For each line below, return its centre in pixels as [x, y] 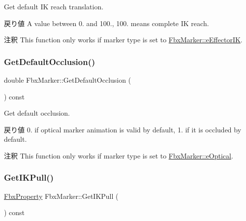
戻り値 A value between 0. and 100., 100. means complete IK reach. [107, 23]
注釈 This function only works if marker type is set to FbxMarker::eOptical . [119, 155]
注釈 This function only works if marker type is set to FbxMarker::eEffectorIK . [123, 40]
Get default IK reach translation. [54, 6]
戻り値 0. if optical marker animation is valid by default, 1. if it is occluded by [123, 129]
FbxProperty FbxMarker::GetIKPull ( [61, 196]
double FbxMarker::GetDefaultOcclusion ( [68, 80]
